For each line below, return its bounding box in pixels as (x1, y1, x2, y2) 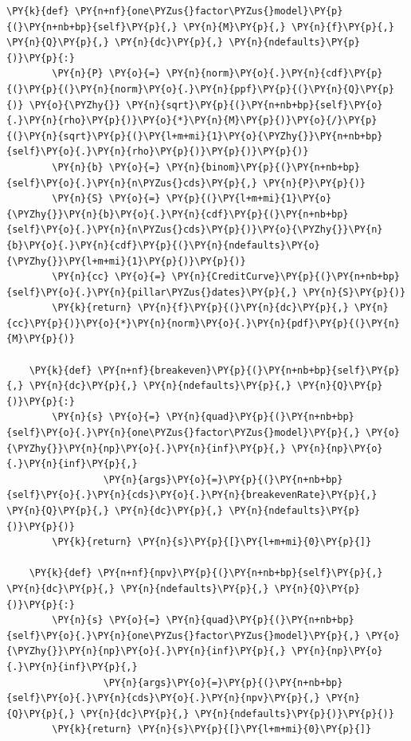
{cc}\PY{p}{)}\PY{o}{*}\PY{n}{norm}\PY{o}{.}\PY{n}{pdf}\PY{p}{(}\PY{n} (6, 317, 400, 329)
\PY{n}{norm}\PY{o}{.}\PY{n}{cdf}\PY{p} (166, 68, 383, 80)
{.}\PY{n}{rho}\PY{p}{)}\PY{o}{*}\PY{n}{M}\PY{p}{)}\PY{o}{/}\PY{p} (6, 115, 378, 127)
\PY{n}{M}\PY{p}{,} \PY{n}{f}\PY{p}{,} (182, 21, 394, 33)
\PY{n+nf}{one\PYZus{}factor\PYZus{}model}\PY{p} (74, 6, 343, 17)
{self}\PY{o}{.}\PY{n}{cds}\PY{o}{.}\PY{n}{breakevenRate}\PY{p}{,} (6, 489, 378, 501)
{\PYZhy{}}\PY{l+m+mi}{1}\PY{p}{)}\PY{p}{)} (6, 255, 246, 267)
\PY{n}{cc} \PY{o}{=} (52, 271, 166, 283)
